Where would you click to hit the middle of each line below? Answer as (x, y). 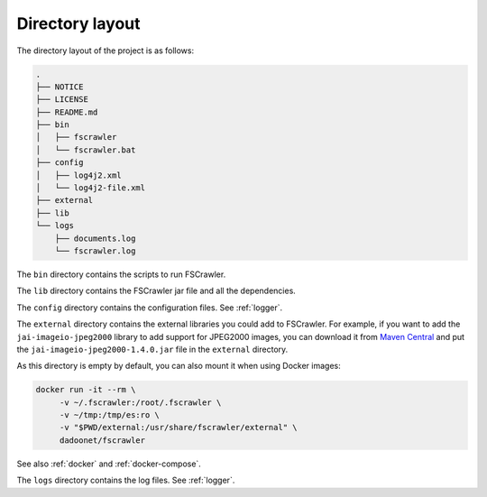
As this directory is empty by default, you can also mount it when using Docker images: (179, 366)
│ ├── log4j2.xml (78, 175)
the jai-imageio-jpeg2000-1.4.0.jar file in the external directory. (152, 349)
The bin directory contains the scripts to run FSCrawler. (121, 274)
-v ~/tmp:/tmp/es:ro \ (109, 415)
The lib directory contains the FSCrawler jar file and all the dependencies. (156, 291)
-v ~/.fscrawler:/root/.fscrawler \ (140, 402)
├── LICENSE (62, 100)
